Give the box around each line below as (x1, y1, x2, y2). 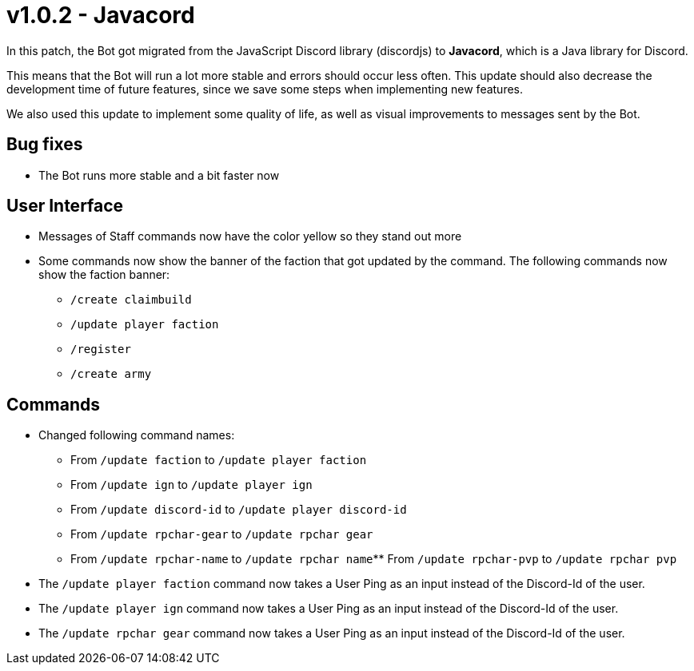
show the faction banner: (38, 268, 170, 282)
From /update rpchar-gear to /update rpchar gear (70, 527, 373, 542)
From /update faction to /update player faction (70, 453, 367, 467)
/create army (70, 367, 152, 381)
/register (70, 343, 131, 356)
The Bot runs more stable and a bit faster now (38, 168, 280, 182)
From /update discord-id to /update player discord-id (70, 502, 407, 517)
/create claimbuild (70, 293, 192, 307)
